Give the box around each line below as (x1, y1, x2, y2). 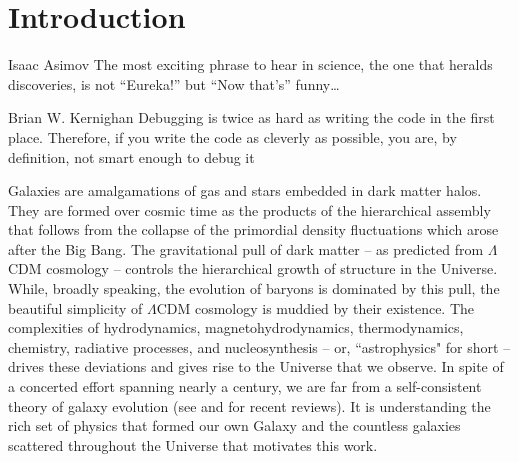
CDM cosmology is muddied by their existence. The (156, 297, 475, 318)
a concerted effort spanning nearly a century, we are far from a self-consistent (8, 376, 482, 397)
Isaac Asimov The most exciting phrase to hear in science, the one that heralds (8, 54, 493, 75)
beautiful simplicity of (8, 297, 143, 318)
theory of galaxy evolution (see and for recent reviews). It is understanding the (8, 395, 491, 416)
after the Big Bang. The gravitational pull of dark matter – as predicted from (8, 238, 484, 259)
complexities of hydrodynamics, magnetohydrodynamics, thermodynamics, (8, 317, 464, 338)
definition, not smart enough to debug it (8, 146, 255, 167)
